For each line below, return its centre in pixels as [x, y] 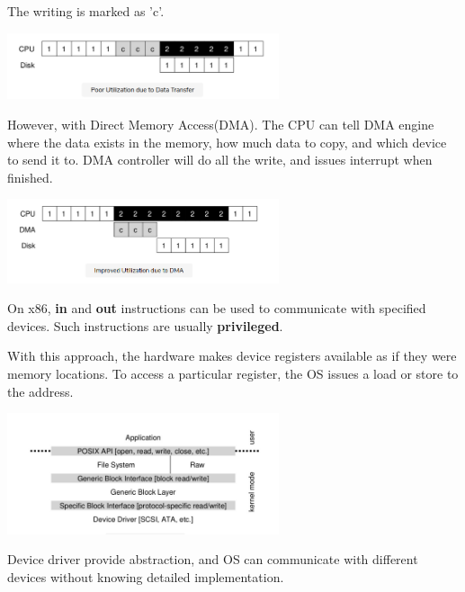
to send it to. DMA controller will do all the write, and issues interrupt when [220, 160]
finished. [30, 177]
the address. [40, 391]
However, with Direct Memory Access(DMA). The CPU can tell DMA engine [221, 124]
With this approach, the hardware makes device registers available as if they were [232, 356]
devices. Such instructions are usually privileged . [145, 325]
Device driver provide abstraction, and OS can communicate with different [213, 559]
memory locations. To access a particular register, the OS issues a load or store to [233, 374]
